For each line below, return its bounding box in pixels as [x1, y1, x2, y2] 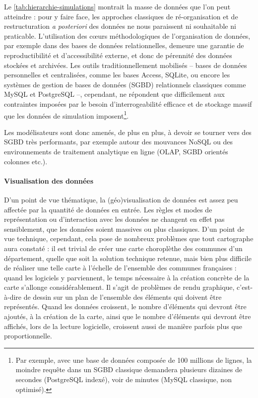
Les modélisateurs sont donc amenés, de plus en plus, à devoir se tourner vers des [4, 127, 252, 137]
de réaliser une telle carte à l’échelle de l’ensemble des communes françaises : [4, 263, 237, 273]
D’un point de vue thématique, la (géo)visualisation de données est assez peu [4, 194, 238, 204]
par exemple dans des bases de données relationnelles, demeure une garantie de [4, 40, 244, 51]
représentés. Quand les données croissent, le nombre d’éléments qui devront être [4, 301, 247, 312]
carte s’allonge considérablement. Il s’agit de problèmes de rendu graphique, [4, 282, 235, 292]
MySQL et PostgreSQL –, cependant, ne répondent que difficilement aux [4, 89, 225, 99]
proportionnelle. [4, 331, 52, 341]
